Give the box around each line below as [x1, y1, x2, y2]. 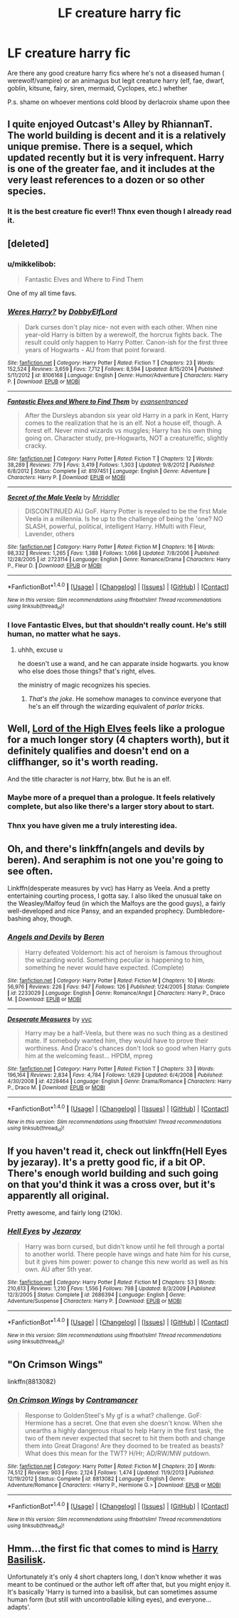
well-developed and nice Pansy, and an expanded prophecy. [7, 906, 185, 915]
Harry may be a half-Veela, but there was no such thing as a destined [24, 1029, 228, 1038]
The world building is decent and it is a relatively [7, 130, 226, 142]
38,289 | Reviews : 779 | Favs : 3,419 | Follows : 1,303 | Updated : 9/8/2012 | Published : [7, 461, 216, 468]
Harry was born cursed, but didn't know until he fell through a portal [24, 1242, 225, 1251]
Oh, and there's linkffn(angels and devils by [7, 843, 205, 855]
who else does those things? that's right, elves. [17, 667, 156, 675]
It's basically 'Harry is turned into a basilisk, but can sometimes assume [7, 1588, 218, 1597]
